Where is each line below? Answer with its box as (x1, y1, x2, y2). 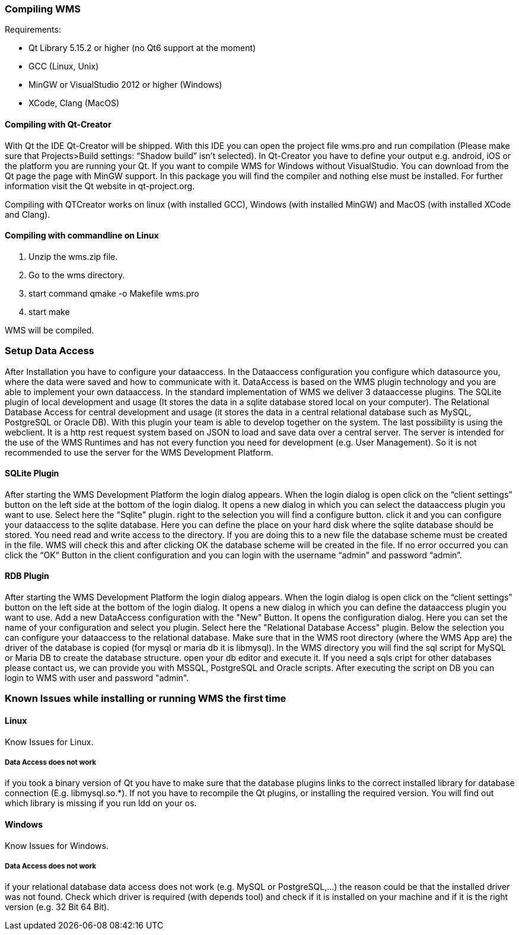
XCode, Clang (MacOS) (28, 98, 120, 109)
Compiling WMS (5, 3, 81, 15)
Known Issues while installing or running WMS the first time (5, 692, 286, 705)
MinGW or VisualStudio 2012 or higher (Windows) (28, 79, 222, 90)
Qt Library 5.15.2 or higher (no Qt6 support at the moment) (28, 43, 256, 53)
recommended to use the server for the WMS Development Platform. (5, 447, 273, 457)
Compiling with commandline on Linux (5, 230, 159, 241)
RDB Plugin (5, 571, 49, 581)
